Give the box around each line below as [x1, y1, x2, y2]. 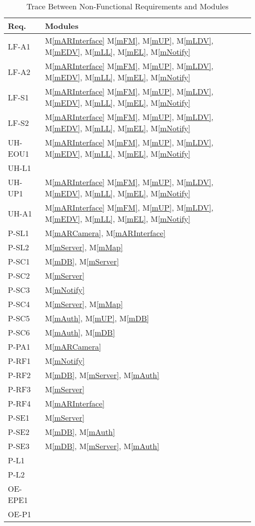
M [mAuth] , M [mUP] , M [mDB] [45, 312, 149, 324]
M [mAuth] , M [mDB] [45, 327, 115, 338]
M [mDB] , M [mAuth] [45, 426, 115, 437]
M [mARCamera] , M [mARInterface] [45, 227, 166, 239]
